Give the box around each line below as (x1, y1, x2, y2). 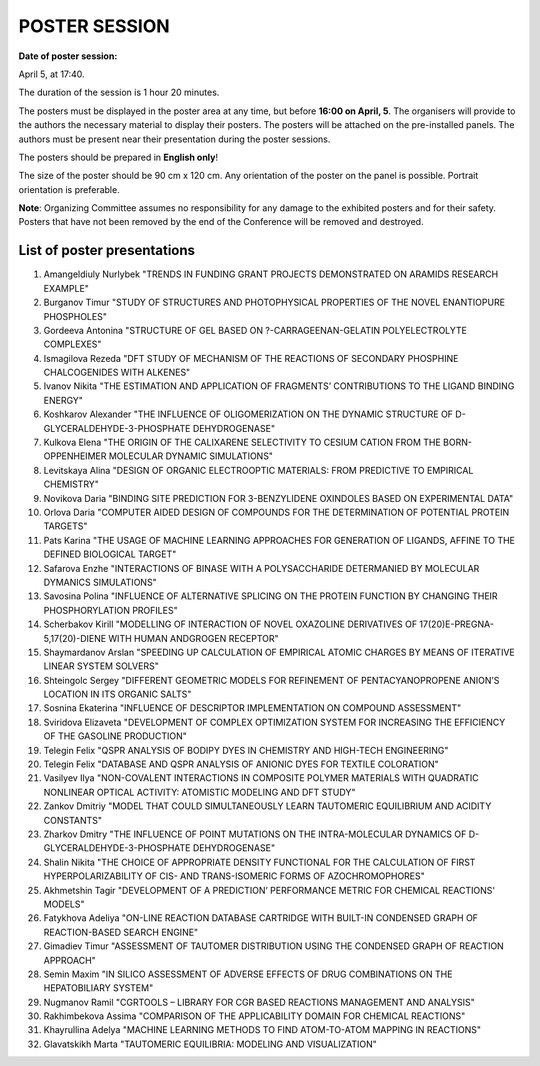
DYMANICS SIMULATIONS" (43, 576, 157, 588)
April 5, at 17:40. (18, 68, 85, 80)
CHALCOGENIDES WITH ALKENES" (43, 366, 191, 379)
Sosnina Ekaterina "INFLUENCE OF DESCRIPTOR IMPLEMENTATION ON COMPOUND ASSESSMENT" (43, 702, 462, 714)
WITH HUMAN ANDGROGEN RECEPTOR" (108, 632, 279, 644)
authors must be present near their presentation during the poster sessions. (18, 133, 331, 145)
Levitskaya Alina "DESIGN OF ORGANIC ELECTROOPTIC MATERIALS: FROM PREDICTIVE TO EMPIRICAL (43, 464, 474, 476)
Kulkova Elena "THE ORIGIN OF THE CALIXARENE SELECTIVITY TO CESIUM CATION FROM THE (43, 436, 442, 449)
